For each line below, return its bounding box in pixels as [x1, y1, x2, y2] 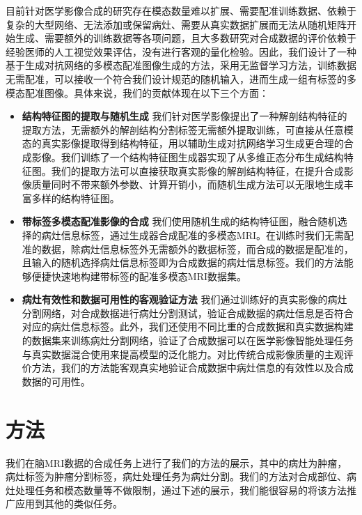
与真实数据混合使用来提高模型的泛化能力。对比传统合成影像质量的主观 [22, 346, 344, 361]
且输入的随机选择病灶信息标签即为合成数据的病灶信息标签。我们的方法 [22, 255, 344, 270]
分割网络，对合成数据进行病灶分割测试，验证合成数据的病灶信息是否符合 [22, 305, 354, 320]
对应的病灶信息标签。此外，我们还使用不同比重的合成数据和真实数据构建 [22, 319, 354, 334]
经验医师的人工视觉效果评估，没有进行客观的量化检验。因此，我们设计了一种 [6, 44, 356, 59]
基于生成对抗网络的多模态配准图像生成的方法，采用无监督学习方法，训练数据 [6, 58, 356, 72]
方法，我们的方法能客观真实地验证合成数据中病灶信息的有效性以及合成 [31, 360, 354, 375]
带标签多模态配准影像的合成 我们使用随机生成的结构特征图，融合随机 [22, 214, 338, 229]
